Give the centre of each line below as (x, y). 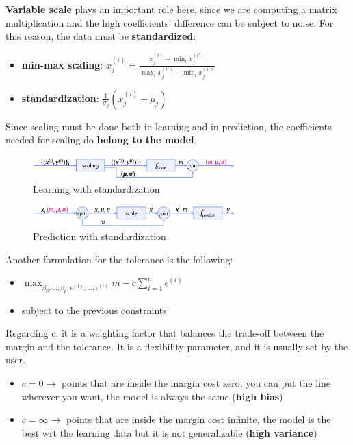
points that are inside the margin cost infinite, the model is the (198, 419)
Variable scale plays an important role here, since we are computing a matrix (171, 9)
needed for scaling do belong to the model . (101, 140)
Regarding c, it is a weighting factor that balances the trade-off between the (165, 333)
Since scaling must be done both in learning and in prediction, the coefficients (169, 126)
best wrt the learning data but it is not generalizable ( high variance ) (169, 432)
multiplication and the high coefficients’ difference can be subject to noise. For (170, 22)
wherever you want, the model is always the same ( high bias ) (152, 396)
